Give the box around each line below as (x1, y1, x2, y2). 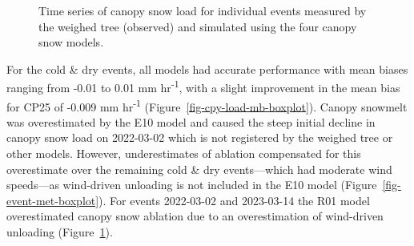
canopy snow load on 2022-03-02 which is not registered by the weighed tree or (6, 129, 393, 146)
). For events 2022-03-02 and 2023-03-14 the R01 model (98, 192, 370, 208)
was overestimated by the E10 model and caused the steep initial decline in (6, 113, 376, 130)
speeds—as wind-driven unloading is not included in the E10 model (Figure (6, 176, 377, 193)
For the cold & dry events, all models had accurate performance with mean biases (6, 60, 408, 77)
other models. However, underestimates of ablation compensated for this (6, 145, 361, 162)
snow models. (38, 34, 104, 50)
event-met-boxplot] (6, 192, 99, 208)
